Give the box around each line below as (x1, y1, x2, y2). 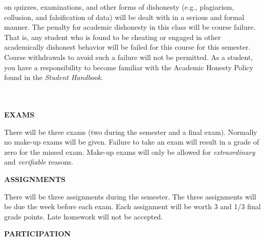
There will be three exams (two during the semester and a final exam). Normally (4, 126, 257, 137)
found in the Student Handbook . (4, 72, 103, 83)
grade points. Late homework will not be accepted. (4, 211, 163, 222)
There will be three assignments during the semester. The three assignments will (4, 191, 256, 202)
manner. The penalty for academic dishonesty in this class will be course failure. (4, 22, 256, 32)
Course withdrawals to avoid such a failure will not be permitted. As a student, (4, 51, 253, 62)
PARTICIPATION (4, 228, 71, 239)
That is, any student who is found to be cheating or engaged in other (4, 31, 221, 42)
